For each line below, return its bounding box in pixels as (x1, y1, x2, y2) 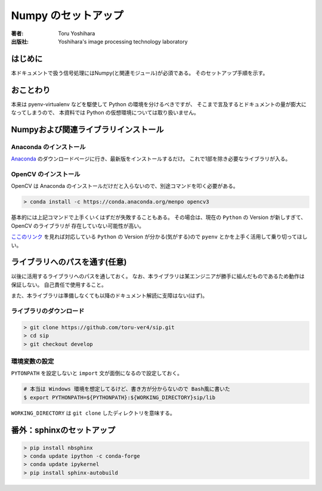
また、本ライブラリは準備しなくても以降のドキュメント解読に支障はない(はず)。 (11, 292, 208, 299)
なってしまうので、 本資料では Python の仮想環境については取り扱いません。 (11, 109, 199, 116)
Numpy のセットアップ (11, 9, 123, 22)
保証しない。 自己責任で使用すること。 (11, 281, 107, 288)
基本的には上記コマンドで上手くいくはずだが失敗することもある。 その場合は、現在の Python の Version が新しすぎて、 (11, 214, 306, 221)
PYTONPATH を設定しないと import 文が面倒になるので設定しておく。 (11, 370, 183, 377)
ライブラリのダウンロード (11, 307, 85, 316)
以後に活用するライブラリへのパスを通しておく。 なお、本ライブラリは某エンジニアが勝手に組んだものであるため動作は (11, 273, 305, 280)
